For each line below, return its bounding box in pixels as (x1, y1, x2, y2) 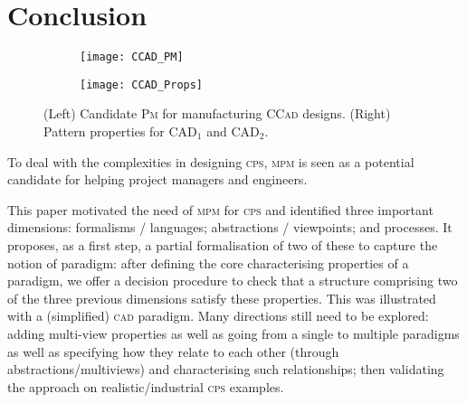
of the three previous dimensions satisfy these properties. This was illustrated (7, 288, 436, 307)
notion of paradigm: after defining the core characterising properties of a (7, 253, 409, 272)
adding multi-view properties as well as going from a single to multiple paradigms (7, 323, 460, 342)
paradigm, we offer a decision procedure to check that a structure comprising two (7, 271, 458, 290)
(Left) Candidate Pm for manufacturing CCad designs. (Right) (43, 104, 391, 123)
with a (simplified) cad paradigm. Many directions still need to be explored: (7, 306, 429, 325)
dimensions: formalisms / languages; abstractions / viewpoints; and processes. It (7, 218, 453, 237)
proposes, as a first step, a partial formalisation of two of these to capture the (7, 236, 438, 254)
